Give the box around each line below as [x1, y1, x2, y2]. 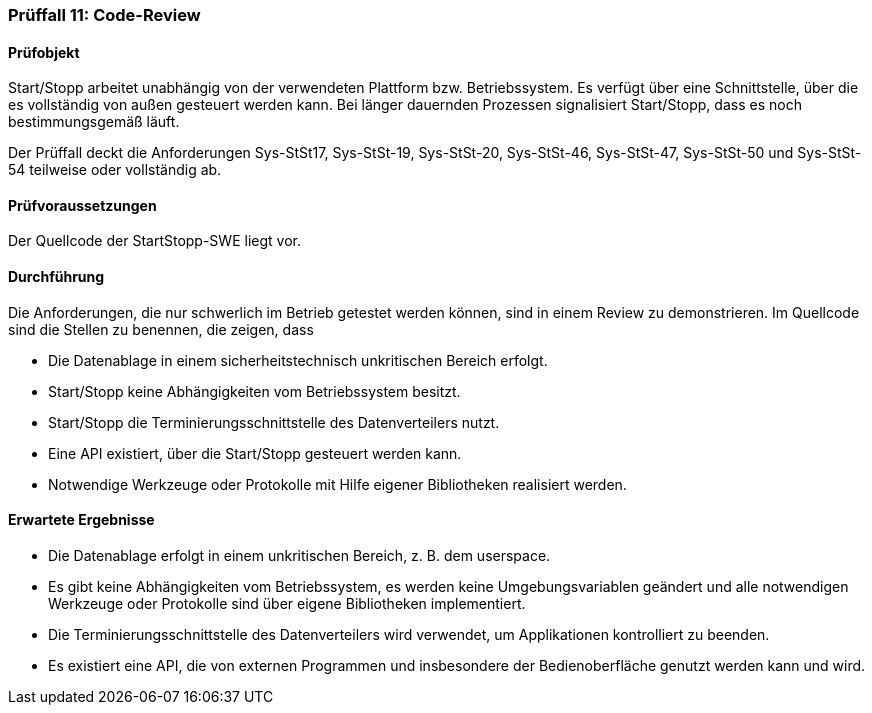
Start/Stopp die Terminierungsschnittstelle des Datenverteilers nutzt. [48, 413, 500, 431]
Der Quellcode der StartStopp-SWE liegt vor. [8, 232, 301, 250]
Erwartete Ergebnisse [8, 511, 155, 529]
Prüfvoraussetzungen [8, 196, 157, 214]
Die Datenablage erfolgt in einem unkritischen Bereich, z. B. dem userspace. [48, 546, 551, 564]
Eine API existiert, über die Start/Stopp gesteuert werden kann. [48, 444, 462, 462]
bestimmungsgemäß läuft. [8, 113, 180, 131]
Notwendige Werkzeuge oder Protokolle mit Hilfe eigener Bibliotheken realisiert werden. [48, 475, 627, 493]
